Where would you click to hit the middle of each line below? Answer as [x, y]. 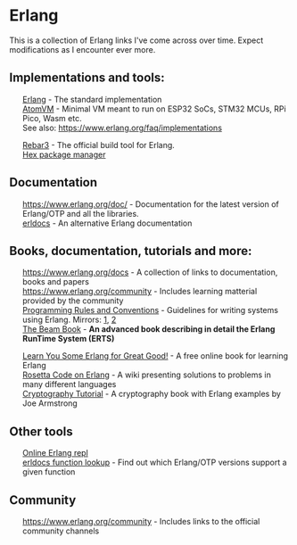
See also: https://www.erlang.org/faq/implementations [122, 128]
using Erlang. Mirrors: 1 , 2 [69, 320]
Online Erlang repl [55, 453]
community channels [61, 531]
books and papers [55, 282]
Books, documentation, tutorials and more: [131, 251]
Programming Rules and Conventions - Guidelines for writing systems [150, 310]
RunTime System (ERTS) [68, 339]
